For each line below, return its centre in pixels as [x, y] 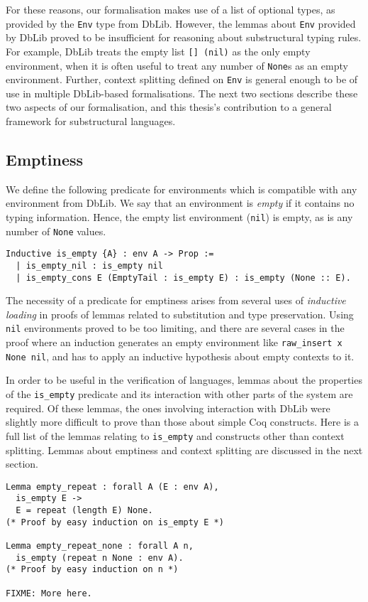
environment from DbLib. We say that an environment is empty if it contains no [180, 203]
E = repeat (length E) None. [84, 511]
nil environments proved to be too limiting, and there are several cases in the [175, 328]
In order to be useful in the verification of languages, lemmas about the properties [184, 380]
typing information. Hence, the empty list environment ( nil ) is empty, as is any [179, 216]
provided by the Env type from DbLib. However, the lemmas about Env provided [181, 23]
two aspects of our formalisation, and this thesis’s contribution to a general [169, 107]
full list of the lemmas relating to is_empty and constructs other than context [175, 435]
